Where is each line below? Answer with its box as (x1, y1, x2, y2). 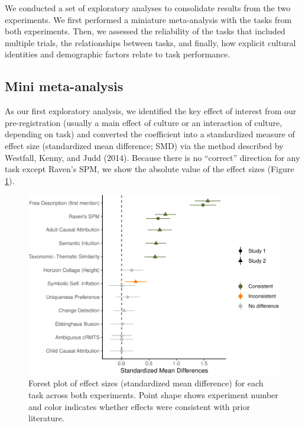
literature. (28, 412, 64, 424)
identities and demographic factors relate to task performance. (5, 48, 231, 60)
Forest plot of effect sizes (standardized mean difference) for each (28, 377, 264, 389)
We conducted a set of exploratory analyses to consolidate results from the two (5, 2, 291, 14)
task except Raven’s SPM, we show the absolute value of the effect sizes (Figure (5, 163, 294, 175)
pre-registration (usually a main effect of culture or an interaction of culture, (5, 116, 283, 128)
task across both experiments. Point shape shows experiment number (28, 388, 278, 401)
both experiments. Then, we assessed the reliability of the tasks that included (5, 25, 285, 37)
